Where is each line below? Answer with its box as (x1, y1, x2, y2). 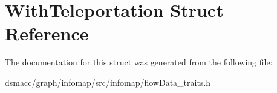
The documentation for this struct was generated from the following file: (5, 56, 273, 68)
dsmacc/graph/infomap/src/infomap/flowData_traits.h (5, 76, 211, 88)
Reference (5, 21, 89, 46)
